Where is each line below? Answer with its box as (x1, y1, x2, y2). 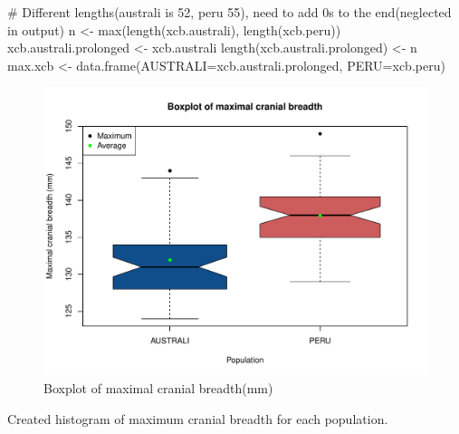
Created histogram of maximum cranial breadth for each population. (7, 409, 388, 428)
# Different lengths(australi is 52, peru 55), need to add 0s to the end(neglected (7, 3, 452, 21)
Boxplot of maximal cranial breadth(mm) (43, 378, 273, 397)
